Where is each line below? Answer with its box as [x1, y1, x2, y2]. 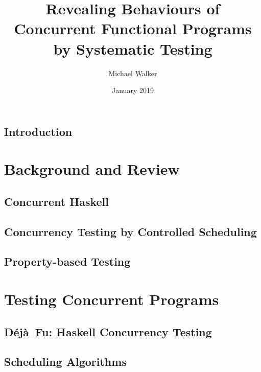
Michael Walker [108, 67, 157, 78]
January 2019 [112, 85, 154, 96]
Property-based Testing [4, 253, 131, 269]
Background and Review [4, 158, 180, 179]
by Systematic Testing [53, 38, 212, 59]
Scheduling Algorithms [4, 354, 127, 369]
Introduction [4, 123, 73, 139]
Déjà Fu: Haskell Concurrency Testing [4, 323, 212, 339]
